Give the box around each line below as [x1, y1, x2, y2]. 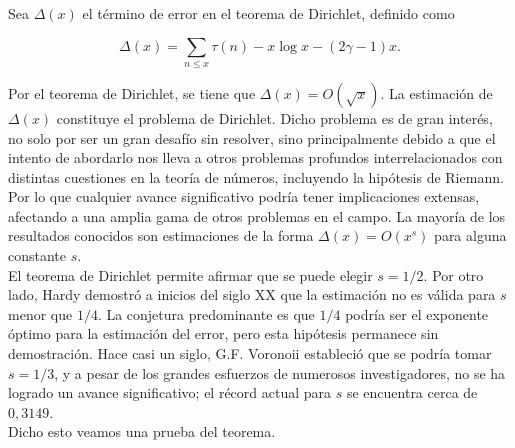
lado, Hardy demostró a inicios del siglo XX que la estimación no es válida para [8, 284, 496, 305]
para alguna [434, 225, 507, 246]
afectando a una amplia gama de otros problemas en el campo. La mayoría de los [8, 205, 506, 226]
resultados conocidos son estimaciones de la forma [8, 225, 314, 246]
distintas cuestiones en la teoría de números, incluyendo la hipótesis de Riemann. [8, 166, 504, 187]
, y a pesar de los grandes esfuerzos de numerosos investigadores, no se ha [54, 362, 506, 383]
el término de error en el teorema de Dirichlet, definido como [82, 3, 455, 23]
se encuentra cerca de [346, 382, 478, 403]
